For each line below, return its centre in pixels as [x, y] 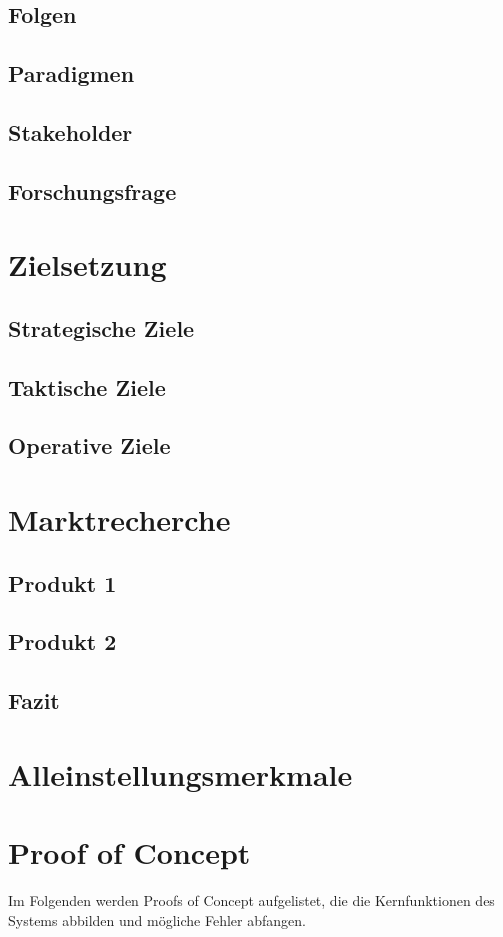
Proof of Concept [129, 852]
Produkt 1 [62, 582]
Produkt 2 [62, 641]
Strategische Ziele [101, 327]
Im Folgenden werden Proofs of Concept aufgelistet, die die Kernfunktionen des [251, 900]
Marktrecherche [119, 519]
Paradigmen [71, 73]
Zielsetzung [87, 264]
